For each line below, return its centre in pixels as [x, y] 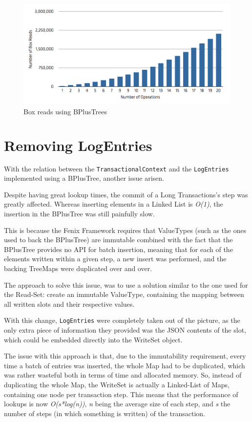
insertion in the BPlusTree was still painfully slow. [79, 213]
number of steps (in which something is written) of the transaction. [105, 413]
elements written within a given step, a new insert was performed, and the [115, 259]
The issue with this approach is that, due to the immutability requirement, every [125, 356]
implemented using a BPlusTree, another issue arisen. [84, 178]
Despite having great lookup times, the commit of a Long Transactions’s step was [126, 194]
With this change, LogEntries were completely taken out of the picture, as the [122, 320]
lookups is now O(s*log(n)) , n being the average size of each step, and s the [117, 404]
